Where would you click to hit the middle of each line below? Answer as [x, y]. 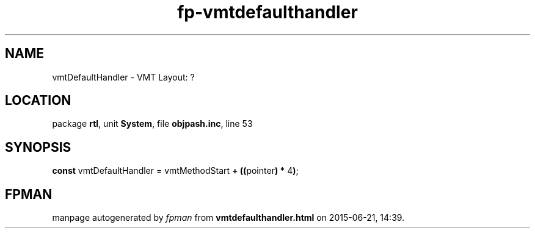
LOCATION [38, 101]
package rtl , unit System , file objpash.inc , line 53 [152, 124]
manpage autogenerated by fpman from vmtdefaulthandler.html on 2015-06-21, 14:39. [228, 218]
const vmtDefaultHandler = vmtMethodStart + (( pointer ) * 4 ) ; [175, 171]
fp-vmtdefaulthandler [267, 12]
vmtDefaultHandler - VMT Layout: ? [123, 77]
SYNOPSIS [38, 147]
